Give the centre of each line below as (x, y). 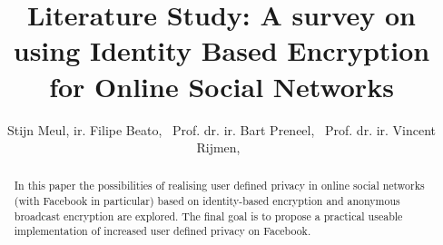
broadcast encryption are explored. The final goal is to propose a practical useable (208, 216)
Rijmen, (218, 147)
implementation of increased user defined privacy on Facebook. (162, 231)
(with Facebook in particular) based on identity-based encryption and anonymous (207, 201)
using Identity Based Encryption (221, 50)
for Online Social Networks (221, 86)
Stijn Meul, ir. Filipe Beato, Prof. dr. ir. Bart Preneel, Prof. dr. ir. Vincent (221, 129)
